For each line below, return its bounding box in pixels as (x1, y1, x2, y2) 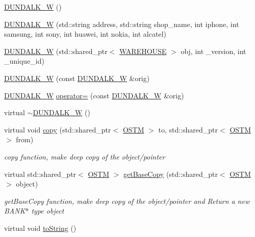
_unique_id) (4, 56, 44, 66)
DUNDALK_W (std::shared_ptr (4, 45, 108, 56)
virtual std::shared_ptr (4, 168, 76, 179)
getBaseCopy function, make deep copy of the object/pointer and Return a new (4, 195, 250, 206)
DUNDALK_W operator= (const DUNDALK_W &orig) (4, 90, 184, 100)
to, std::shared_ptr (158, 124, 218, 135)
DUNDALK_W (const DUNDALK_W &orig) (4, 72, 150, 83)
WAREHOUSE (119, 45, 167, 56)
